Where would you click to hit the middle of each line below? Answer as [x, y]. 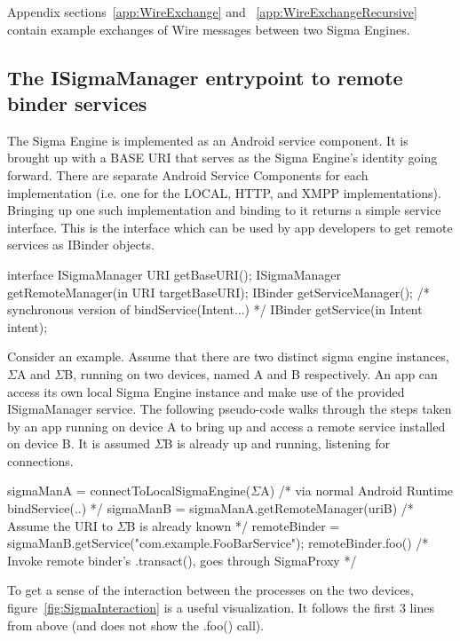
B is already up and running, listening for [277, 443]
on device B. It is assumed [79, 443]
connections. [40, 460]
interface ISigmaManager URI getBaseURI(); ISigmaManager [174, 274]
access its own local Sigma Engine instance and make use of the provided [206, 391]
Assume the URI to [60, 525]
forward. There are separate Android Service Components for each [188, 174]
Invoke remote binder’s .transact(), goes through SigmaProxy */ [182, 560]
